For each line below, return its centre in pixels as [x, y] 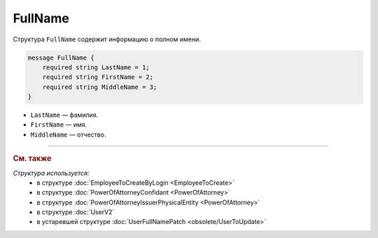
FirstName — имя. [59, 125]
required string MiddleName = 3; [100, 87]
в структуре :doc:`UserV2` [76, 212]
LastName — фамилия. [64, 115]
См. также [32, 159]
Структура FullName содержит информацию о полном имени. [107, 39]
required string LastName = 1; [96, 67]
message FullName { [61, 57]
